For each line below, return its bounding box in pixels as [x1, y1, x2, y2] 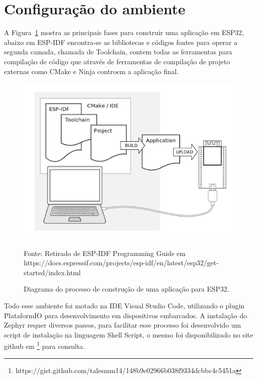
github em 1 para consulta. [4, 339, 85, 351]
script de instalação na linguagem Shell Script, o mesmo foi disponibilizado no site [4, 329, 253, 339]
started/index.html [24, 267, 81, 277]
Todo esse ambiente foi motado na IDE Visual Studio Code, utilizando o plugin [4, 300, 245, 310]
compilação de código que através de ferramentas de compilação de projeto [4, 56, 230, 66]
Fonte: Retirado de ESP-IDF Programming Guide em [24, 248, 186, 258]
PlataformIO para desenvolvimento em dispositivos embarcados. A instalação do [4, 310, 247, 320]
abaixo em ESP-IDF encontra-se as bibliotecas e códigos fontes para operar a [4, 37, 238, 47]
